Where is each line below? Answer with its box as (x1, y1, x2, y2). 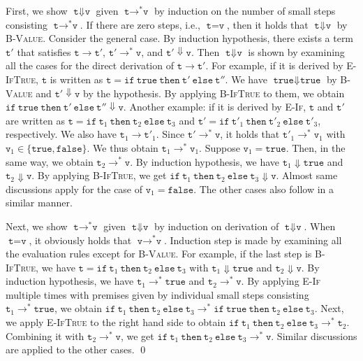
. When (304, 218, 336, 233)
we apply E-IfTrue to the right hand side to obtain (6, 315, 226, 330)
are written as (6, 113, 65, 127)
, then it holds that (227, 17, 309, 31)
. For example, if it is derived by (205, 58, 343, 73)
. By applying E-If (241, 274, 321, 288)
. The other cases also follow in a (193, 181, 334, 196)
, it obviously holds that (29, 232, 132, 247)
